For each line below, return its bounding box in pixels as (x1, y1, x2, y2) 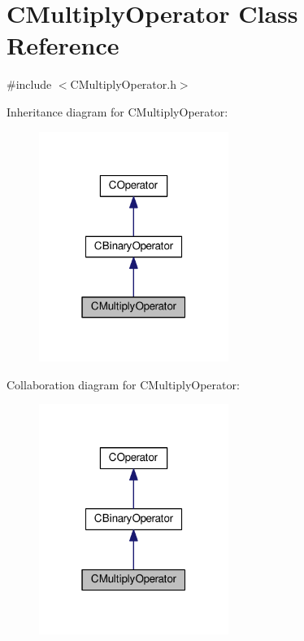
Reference (7, 29, 119, 62)
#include (7, 76, 52, 93)
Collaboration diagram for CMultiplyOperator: (7, 375, 240, 393)
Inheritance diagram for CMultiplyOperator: (7, 103, 228, 120)
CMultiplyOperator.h (70, 76, 176, 93)
